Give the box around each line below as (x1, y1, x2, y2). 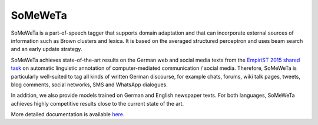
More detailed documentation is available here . (11, 111, 125, 118)
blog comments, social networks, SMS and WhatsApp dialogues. (11, 81, 168, 88)
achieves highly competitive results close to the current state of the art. (11, 100, 184, 107)
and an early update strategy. (11, 46, 82, 53)
